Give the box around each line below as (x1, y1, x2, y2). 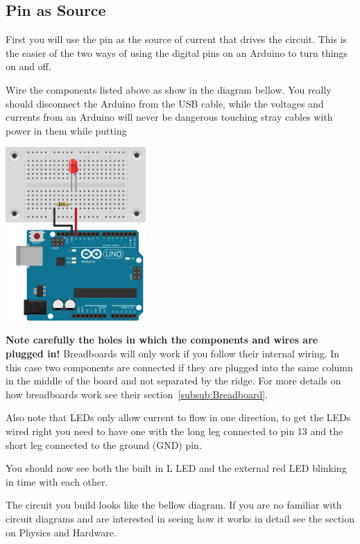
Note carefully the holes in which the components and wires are (6, 332, 318, 347)
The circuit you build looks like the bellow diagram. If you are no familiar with (6, 498, 342, 512)
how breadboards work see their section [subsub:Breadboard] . (6, 386, 268, 401)
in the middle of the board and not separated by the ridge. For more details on (6, 373, 341, 388)
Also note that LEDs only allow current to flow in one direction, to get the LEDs (6, 410, 351, 425)
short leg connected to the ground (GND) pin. (6, 437, 202, 452)
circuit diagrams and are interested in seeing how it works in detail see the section (6, 511, 355, 525)
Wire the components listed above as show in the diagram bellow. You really (6, 82, 332, 96)
